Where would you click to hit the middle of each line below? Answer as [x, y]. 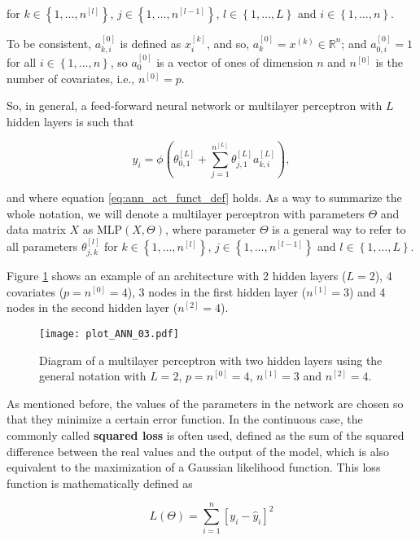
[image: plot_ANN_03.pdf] [109, 334]
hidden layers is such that [70, 121]
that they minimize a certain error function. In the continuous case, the [185, 419]
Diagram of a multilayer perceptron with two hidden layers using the [211, 360]
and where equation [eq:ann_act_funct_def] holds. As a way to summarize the [204, 198]
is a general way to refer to [339, 229]
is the [389, 62]
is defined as [151, 43]
